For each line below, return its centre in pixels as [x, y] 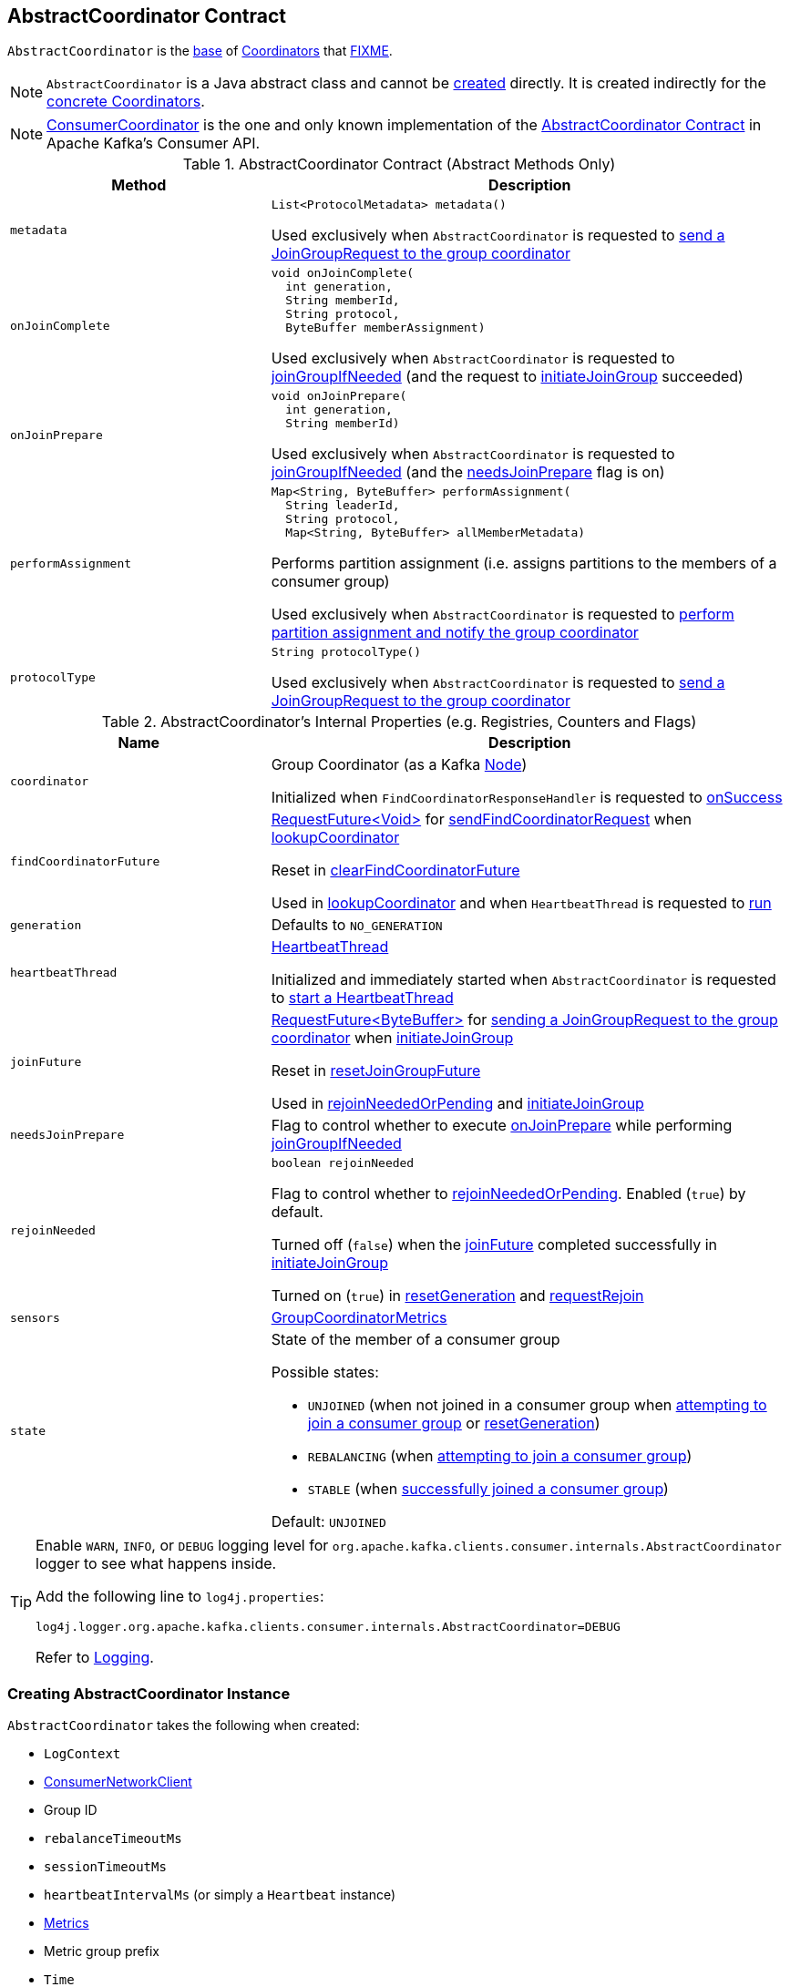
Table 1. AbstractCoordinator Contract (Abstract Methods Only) [399, 164]
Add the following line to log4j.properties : [180, 1597]
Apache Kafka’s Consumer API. [154, 143]
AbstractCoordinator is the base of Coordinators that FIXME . [200, 51]
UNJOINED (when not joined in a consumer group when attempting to [537, 1405]
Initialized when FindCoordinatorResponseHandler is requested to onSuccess [527, 798]
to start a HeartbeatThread [362, 998]
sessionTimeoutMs [105, 1867]
